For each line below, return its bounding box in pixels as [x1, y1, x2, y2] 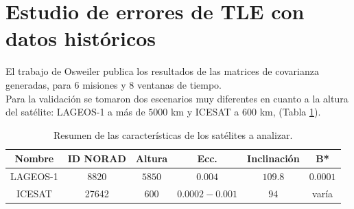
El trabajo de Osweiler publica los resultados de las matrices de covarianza [5, 64, 319, 78]
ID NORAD [67, 151, 126, 166]
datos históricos [5, 24, 156, 52]
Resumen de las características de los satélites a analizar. [54, 127, 293, 142]
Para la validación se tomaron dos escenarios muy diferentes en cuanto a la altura [5, 91, 349, 105]
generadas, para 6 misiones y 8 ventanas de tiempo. [5, 77, 222, 91]
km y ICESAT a [170, 104, 239, 119]
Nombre [14, 151, 54, 166]
